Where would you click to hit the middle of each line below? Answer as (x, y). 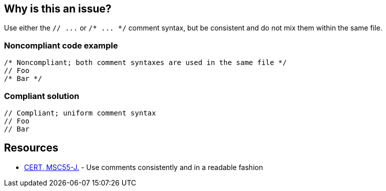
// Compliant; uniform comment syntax (80, 113)
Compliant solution (42, 96)
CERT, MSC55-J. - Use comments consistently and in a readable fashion (144, 167)
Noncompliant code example (61, 45)
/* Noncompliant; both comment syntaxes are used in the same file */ (145, 63)
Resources (31, 148)
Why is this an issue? (58, 9)
